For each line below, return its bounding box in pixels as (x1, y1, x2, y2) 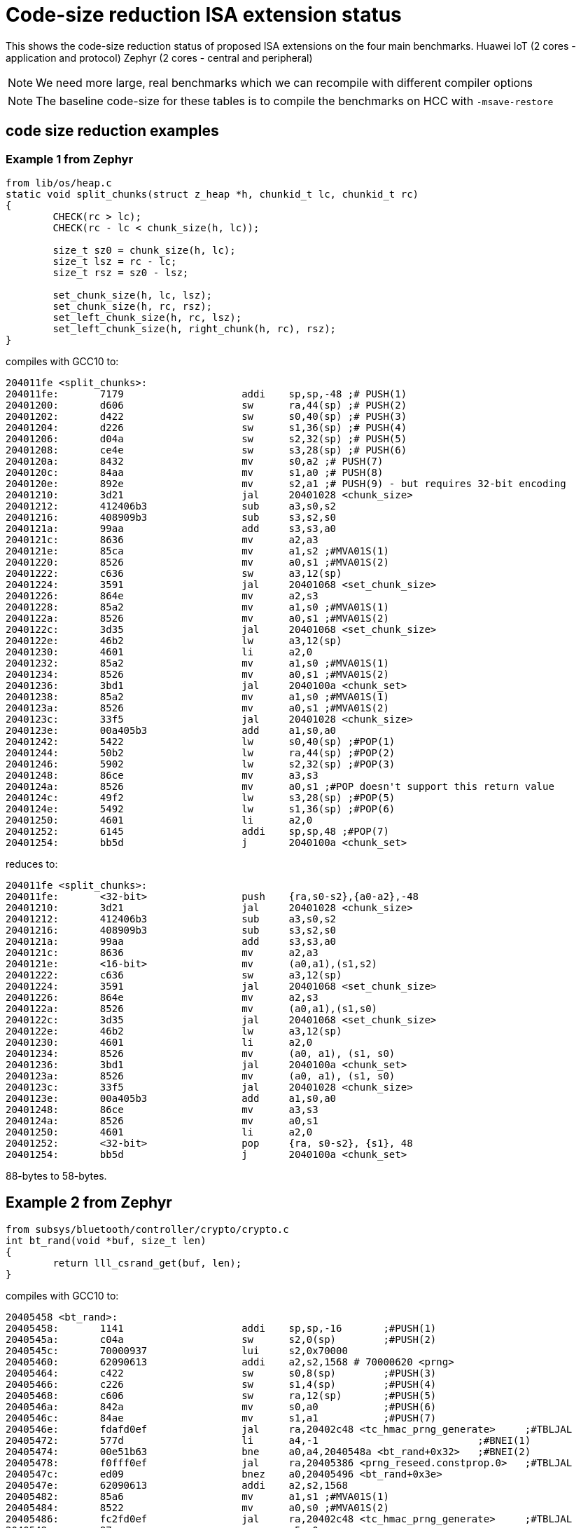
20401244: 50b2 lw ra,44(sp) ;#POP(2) (6, 746, 395, 758)
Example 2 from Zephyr (6, 1194, 172, 1212)
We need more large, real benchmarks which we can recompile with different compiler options (36, 75, 533, 90)
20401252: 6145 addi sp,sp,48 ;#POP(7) (6, 825, 389, 837)
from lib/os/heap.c (6, 177, 112, 189)
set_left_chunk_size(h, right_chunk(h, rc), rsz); (52, 322, 337, 334)
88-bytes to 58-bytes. (6, 1169, 107, 1182)
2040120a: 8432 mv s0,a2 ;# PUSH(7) (6, 455, 384, 467)
